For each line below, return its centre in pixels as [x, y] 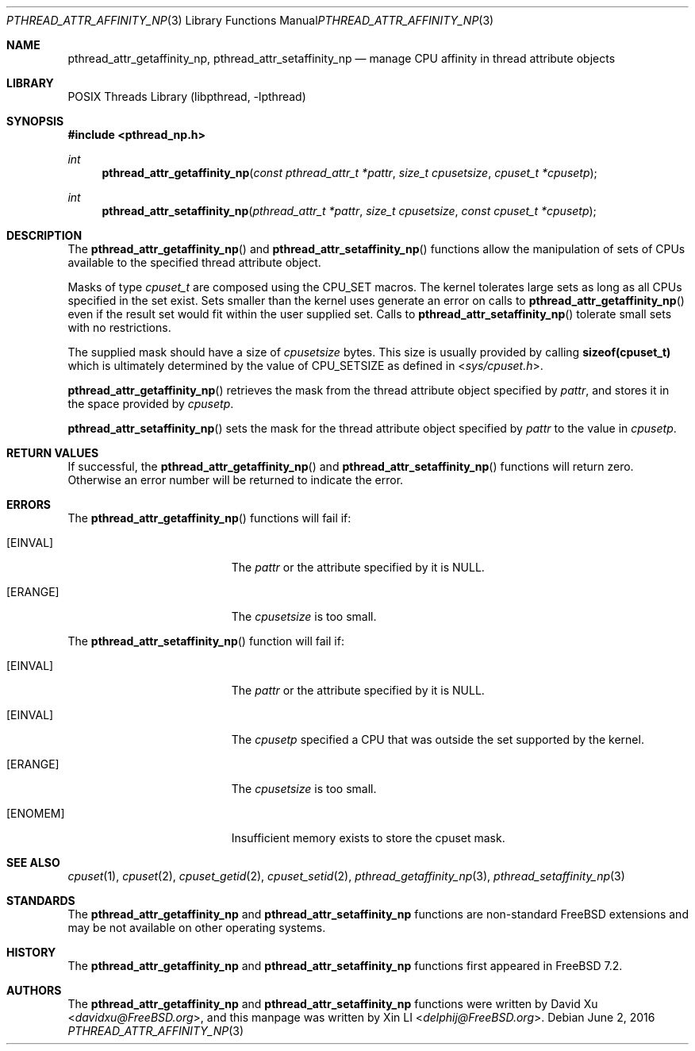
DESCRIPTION [44, 235]
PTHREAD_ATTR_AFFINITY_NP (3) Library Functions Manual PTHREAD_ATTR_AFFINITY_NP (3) [250, 20]
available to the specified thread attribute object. [194, 262]
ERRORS [29, 504]
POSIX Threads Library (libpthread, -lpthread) [187, 96]
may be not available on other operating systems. [197, 928]
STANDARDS [41, 901]
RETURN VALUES [53, 453]
